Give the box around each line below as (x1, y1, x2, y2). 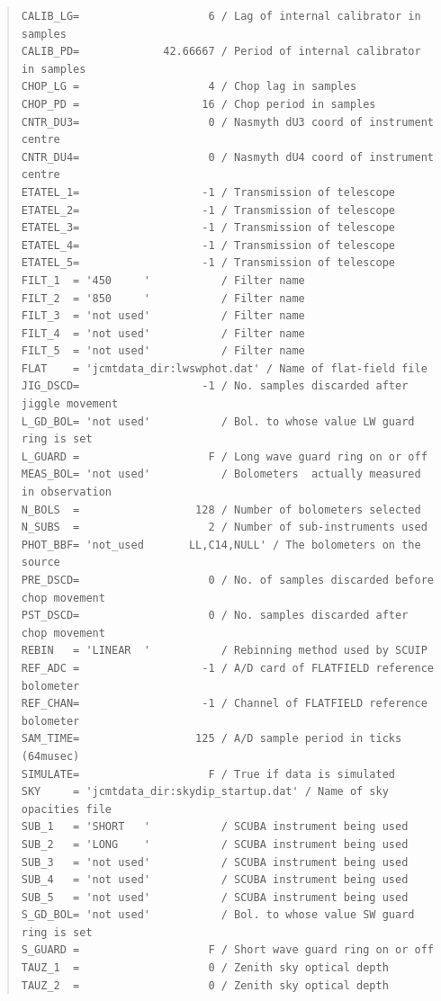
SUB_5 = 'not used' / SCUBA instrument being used (21, 890, 409, 904)
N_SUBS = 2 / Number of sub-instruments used (21, 521, 427, 534)
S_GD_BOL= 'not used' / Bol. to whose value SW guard (21, 908, 415, 922)
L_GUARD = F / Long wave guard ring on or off (21, 450, 427, 463)
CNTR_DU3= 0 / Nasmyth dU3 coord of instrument (21, 115, 434, 129)
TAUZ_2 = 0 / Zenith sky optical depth (21, 979, 389, 992)
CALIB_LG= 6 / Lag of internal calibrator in (21, 10, 421, 22)
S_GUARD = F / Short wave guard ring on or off (21, 943, 434, 957)
